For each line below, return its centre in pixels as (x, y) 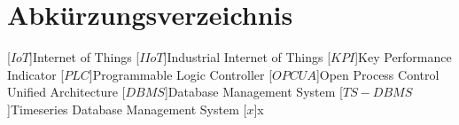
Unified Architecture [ (66, 92)
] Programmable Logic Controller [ (181, 74)
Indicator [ (36, 74)
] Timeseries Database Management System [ (127, 109)
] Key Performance (403, 57)
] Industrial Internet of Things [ (247, 57)
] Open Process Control (377, 74)
